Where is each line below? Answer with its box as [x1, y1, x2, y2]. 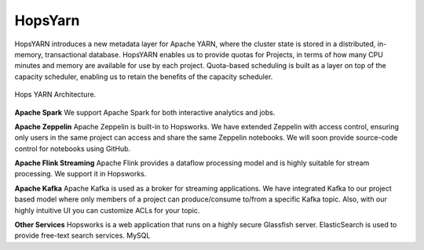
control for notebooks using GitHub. [14, 143, 131, 153]
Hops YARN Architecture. [14, 90, 97, 100]
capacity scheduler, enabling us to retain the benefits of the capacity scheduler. [14, 71, 273, 82]
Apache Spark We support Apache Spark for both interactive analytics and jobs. [14, 107, 276, 117]
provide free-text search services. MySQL [14, 231, 151, 241]
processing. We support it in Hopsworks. [14, 169, 147, 179]
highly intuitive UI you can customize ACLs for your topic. [14, 205, 200, 215]
